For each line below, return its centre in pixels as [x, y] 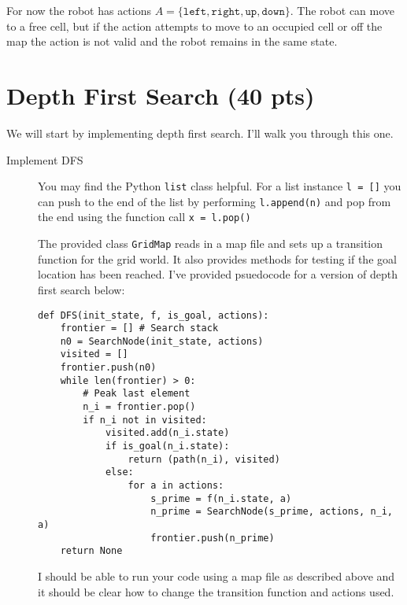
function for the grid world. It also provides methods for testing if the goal [217, 258]
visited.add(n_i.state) [167, 433]
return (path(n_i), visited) [204, 459]
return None [91, 551]
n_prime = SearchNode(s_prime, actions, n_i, [272, 512]
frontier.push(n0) [108, 368]
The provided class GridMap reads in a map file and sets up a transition [211, 243]
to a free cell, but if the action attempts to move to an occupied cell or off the [194, 26]
